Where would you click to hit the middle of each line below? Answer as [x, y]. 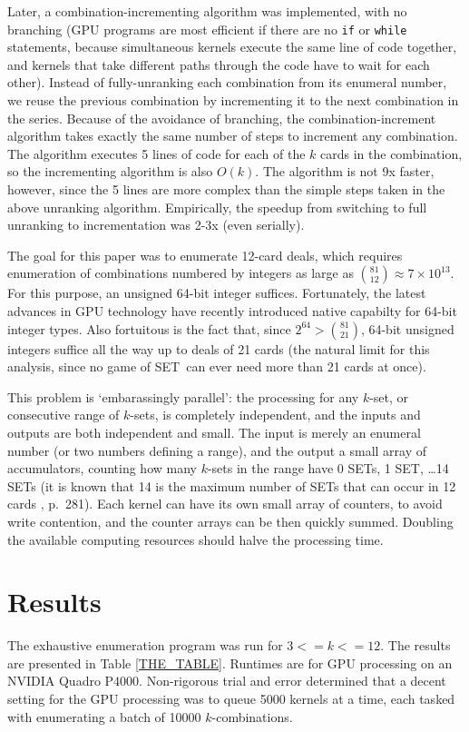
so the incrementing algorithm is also [110, 171]
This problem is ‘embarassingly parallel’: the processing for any [183, 396]
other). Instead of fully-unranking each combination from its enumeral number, [227, 82]
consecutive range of [64, 415]
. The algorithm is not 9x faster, [345, 171]
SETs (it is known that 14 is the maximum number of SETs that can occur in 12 [232, 485]
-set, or [389, 396]
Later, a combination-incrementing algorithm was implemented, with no [207, 11]
